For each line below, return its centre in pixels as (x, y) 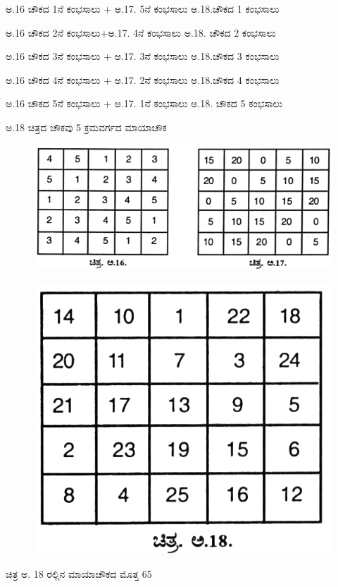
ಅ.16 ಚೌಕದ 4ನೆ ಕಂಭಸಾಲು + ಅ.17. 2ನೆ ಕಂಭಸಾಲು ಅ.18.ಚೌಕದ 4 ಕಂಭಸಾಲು (143, 79)
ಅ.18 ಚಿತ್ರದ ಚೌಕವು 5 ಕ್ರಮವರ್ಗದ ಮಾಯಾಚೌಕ (86, 127)
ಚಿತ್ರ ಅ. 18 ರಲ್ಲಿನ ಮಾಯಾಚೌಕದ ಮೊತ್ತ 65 (79, 573)
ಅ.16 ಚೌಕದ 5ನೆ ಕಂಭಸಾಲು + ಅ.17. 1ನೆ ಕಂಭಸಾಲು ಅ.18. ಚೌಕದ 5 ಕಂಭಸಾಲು (144, 103)
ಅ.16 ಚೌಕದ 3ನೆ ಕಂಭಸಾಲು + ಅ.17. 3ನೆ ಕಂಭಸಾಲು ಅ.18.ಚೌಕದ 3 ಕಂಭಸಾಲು (143, 56)
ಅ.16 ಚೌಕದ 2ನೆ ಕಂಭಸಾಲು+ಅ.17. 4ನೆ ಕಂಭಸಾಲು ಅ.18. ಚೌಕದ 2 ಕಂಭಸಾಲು (141, 32)
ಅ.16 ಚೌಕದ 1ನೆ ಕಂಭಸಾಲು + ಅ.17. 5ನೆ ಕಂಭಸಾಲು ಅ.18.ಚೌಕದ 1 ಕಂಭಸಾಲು (143, 8)
